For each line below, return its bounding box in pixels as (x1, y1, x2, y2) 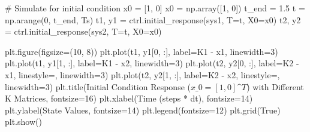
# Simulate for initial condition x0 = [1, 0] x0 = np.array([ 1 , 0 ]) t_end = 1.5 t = (5, 2, 305, 14)
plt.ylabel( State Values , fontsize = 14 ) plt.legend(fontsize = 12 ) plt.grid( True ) (5, 103, 281, 116)
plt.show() (5, 115, 42, 128)
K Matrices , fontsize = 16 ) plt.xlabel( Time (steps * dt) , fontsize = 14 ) (5, 92, 253, 105)
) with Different (246, 80, 304, 93)
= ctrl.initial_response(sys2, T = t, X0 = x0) (5, 25, 162, 38)
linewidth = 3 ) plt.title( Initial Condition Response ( (5, 80, 191, 93)
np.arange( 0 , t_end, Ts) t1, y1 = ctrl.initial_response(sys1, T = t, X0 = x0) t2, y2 (5, 13, 301, 26)
